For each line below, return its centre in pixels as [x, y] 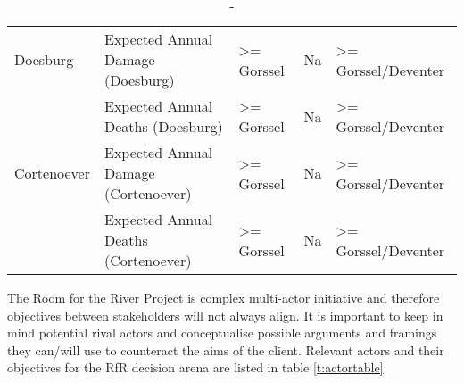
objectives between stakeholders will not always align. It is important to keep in [225, 315]
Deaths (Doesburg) [163, 126]
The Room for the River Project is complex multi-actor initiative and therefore [224, 297]
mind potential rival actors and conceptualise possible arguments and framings [222, 333]
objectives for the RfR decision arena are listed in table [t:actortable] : [197, 367]
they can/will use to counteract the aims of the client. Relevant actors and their [226, 350]
